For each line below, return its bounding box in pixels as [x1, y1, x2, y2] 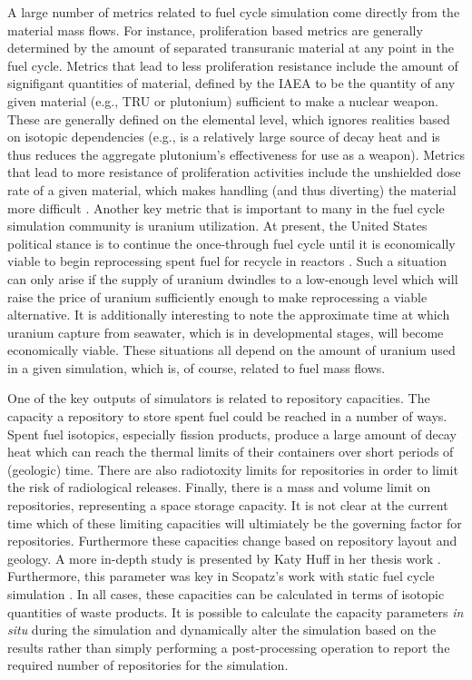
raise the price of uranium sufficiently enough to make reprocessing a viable [7, 287, 428, 306]
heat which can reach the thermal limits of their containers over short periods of [7, 442, 454, 461]
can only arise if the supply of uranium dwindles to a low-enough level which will [7, 269, 458, 288]
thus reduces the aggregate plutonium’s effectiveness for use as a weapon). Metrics [7, 144, 465, 163]
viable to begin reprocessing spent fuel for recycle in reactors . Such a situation [7, 251, 447, 271]
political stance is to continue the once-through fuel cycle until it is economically [7, 233, 456, 252]
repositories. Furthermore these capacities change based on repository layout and [7, 531, 457, 550]
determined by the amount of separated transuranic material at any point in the [7, 38, 454, 57]
